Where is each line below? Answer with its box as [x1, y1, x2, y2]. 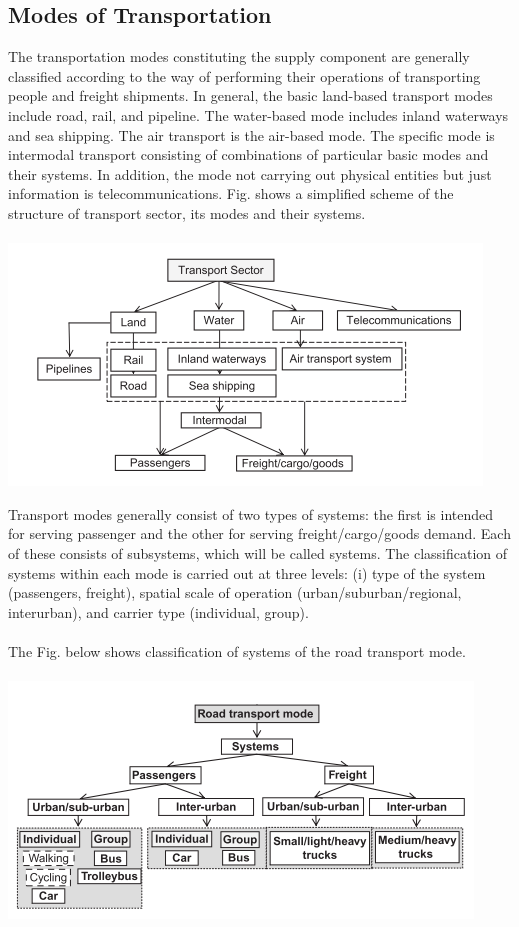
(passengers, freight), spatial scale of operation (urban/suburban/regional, [8, 582, 462, 603]
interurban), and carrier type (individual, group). [8, 601, 309, 622]
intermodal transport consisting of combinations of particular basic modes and [8, 144, 489, 165]
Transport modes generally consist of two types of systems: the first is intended [8, 503, 494, 524]
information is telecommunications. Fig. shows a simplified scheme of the [8, 183, 454, 204]
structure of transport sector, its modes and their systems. [8, 202, 366, 223]
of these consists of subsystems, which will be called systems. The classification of [8, 542, 508, 563]
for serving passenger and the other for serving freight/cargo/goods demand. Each [8, 523, 511, 544]
